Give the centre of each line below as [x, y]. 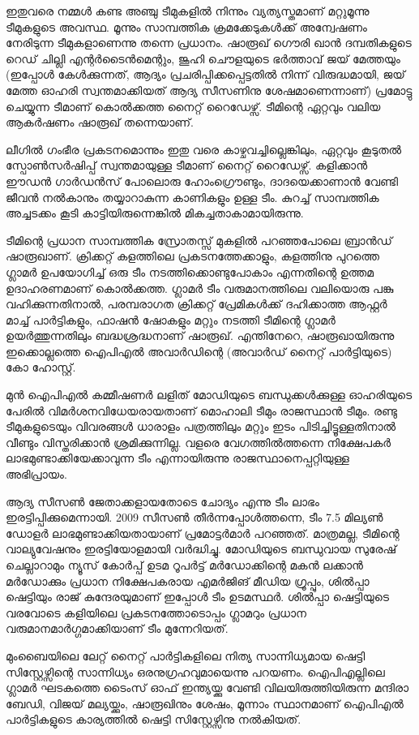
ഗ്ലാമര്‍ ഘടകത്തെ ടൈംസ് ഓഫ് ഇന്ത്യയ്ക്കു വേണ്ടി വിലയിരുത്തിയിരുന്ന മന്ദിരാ [207, 688]
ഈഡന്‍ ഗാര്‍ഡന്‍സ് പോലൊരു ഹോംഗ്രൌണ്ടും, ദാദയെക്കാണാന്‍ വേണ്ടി [202, 181]
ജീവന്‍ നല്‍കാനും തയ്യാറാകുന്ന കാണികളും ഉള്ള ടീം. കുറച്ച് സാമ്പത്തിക [192, 197]
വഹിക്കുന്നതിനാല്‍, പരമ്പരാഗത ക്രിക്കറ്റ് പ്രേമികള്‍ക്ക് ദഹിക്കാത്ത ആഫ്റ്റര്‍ [197, 304]
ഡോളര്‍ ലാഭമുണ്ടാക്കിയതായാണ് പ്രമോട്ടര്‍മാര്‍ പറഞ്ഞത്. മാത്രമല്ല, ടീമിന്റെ [203, 533]
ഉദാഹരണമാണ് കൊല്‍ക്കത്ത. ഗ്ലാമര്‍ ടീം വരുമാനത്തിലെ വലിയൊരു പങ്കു [200, 288]
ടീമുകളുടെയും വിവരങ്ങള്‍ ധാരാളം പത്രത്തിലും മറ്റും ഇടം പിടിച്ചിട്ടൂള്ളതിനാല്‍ [201, 426]
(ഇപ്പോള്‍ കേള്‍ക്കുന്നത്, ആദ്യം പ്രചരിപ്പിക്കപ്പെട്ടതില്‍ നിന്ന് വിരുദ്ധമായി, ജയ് [205, 74]
